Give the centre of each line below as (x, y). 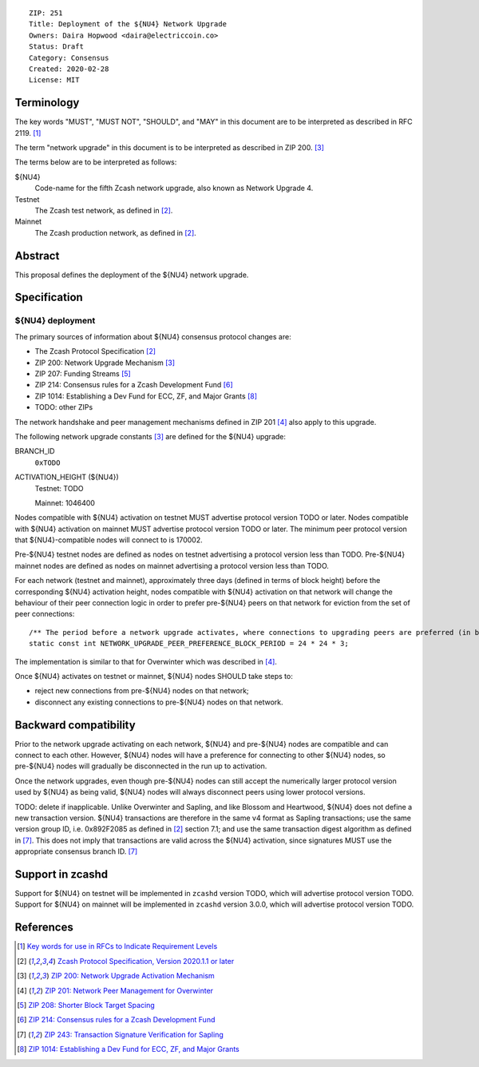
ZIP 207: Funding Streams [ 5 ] (83, 374)
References (44, 928)
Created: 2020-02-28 (69, 69)
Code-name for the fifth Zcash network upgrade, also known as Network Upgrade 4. (174, 188)
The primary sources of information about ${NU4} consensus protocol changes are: (153, 336)
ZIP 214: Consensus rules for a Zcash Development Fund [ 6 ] (134, 385)
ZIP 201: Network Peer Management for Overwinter (129, 990)
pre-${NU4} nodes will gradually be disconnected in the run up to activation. (141, 766)
